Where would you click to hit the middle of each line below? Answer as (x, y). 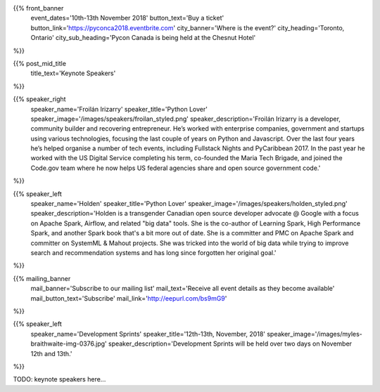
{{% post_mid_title (40, 63)
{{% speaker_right (39, 99)
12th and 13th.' (51, 353)
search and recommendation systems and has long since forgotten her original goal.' (153, 252)
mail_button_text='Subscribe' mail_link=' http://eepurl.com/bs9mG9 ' (129, 298)
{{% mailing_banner (42, 278)
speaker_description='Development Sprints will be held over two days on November (230, 344)
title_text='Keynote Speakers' (73, 73)
